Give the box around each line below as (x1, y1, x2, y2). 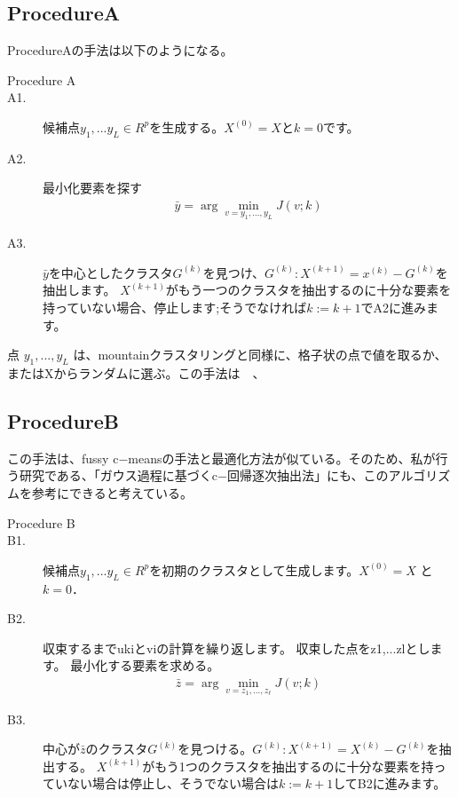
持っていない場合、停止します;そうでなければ (43, 297, 307, 316)
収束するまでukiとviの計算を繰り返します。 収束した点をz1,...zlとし (43, 638, 430, 657)
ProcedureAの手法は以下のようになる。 (7, 41, 233, 59)
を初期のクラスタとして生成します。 (149, 560, 359, 579)
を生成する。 (149, 117, 225, 136)
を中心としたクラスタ (48, 263, 173, 281)
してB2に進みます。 (333, 774, 446, 793)
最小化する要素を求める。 (70, 656, 220, 675)
